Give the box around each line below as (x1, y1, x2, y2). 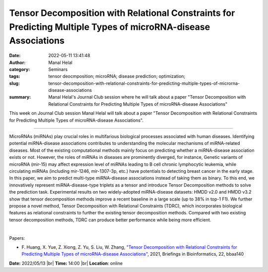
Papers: (9, 235, 25, 241)
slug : (9, 80, 20, 86)
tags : (9, 73, 20, 79)
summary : (9, 94, 31, 100)
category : (9, 66, 30, 72)
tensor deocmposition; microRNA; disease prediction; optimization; (48, 73, 186, 79)
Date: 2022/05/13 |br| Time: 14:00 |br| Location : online (9, 260, 123, 266)
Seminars (48, 66, 68, 72)
